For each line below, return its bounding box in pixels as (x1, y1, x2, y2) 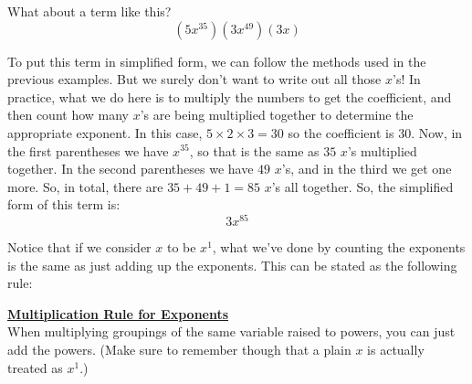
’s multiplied (347, 141, 417, 160)
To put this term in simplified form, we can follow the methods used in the (7, 51, 426, 70)
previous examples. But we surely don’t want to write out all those (7, 69, 382, 89)
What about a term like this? (7, 2, 172, 20)
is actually (367, 339, 425, 358)
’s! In (393, 69, 421, 89)
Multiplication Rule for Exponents (7, 304, 229, 323)
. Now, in (411, 123, 463, 142)
